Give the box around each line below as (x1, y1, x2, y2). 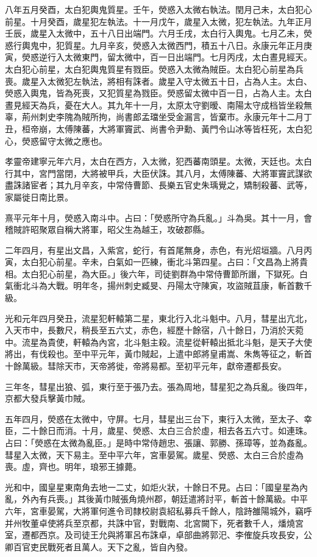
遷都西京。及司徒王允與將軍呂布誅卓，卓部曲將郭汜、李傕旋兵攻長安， (21, 528, 304, 541)
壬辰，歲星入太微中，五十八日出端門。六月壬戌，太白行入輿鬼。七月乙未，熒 (5, 27, 312, 40)
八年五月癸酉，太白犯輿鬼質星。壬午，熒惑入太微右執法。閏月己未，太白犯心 (5, 3, 312, 15)
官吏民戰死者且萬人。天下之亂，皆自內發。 (21, 540, 193, 553)
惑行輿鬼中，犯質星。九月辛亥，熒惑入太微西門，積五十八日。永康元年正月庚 (5, 38, 312, 51)
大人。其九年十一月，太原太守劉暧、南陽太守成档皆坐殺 (81, 98, 304, 111)
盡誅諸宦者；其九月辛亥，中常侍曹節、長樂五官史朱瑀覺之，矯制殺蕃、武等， (5, 179, 312, 191)
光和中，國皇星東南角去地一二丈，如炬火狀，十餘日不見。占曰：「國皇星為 (5, 480, 299, 493)
